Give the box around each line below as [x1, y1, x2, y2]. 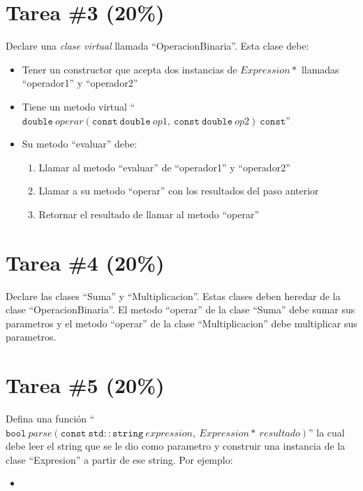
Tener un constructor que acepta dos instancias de [22, 62, 237, 76]
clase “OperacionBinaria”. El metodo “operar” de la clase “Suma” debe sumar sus [6, 302, 355, 317]
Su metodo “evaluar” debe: [22, 136, 138, 151]
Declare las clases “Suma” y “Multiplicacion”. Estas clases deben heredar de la [6, 288, 341, 303]
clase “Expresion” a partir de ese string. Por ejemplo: [6, 452, 233, 467]
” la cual [308, 425, 345, 439]
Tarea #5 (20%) [6, 371, 165, 399]
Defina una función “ [6, 411, 95, 426]
